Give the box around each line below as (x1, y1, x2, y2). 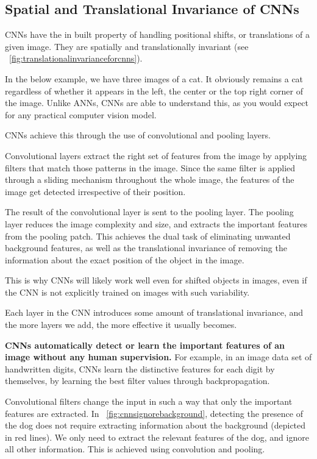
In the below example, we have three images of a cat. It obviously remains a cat (5, 72, 304, 85)
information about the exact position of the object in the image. (5, 253, 244, 266)
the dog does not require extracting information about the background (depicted (5, 419, 306, 432)
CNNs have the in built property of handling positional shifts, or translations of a (5, 28, 310, 41)
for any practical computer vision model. (5, 108, 157, 121)
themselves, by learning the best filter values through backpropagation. (5, 374, 270, 387)
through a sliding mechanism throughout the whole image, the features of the (5, 173, 294, 186)
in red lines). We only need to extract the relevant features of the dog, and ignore (5, 430, 309, 443)
